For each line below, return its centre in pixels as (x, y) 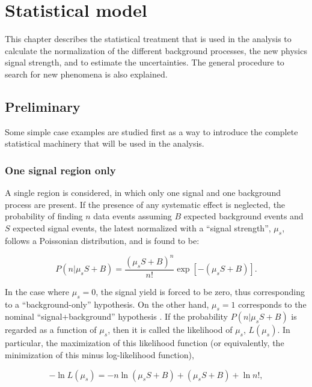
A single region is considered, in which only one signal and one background (143, 193)
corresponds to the (272, 304)
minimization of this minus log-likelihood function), (99, 355)
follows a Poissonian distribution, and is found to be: (102, 240)
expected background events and (243, 216)
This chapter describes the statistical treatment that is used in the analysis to (148, 39)
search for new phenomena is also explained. (86, 74)
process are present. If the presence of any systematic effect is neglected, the (145, 204)
